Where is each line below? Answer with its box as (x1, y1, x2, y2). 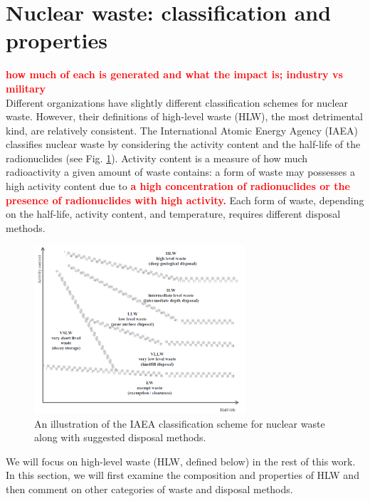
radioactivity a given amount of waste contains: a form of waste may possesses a (6, 164, 356, 179)
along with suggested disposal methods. (34, 430, 206, 445)
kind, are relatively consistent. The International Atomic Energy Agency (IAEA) (6, 122, 358, 137)
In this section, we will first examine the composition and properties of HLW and (6, 468, 359, 482)
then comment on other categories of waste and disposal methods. (6, 481, 293, 496)
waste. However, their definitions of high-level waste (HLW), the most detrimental (6, 109, 363, 124)
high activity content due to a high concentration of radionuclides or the (6, 179, 350, 194)
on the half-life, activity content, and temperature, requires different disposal (6, 206, 341, 221)
